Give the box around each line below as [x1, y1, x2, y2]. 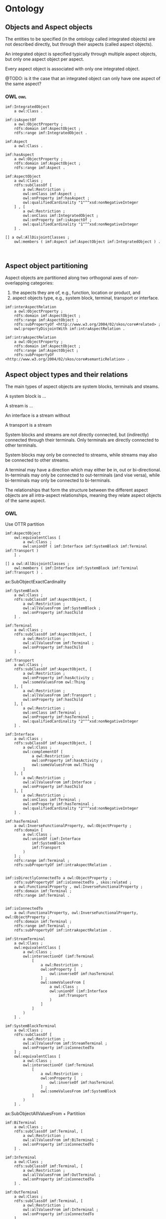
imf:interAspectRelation [5, 304, 56, 310]
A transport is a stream [5, 422, 52, 428]
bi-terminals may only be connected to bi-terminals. [5, 477, 111, 483]
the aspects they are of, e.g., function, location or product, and [12, 289, 141, 296]
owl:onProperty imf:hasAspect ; [23, 196, 90, 201]
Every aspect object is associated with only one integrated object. [5, 66, 140, 72]
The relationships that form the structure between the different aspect [5, 487, 148, 493]
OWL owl [5, 93, 27, 100]
